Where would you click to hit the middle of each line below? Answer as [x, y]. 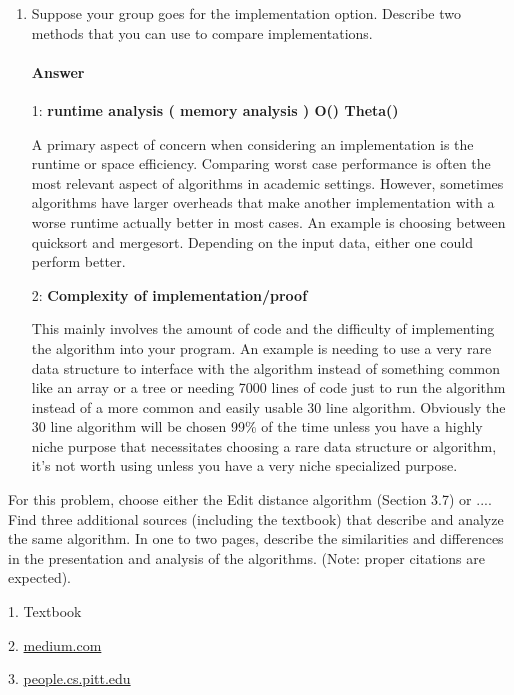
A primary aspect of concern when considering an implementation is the [252, 143]
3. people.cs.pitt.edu [69, 678]
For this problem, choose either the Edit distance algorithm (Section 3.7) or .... [250, 499]
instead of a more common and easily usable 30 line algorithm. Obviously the [268, 406]
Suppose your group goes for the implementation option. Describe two [246, 13]
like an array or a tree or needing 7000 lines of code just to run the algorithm [268, 387]
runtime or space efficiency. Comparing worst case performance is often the [261, 163]
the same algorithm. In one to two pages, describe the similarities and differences [256, 538]
